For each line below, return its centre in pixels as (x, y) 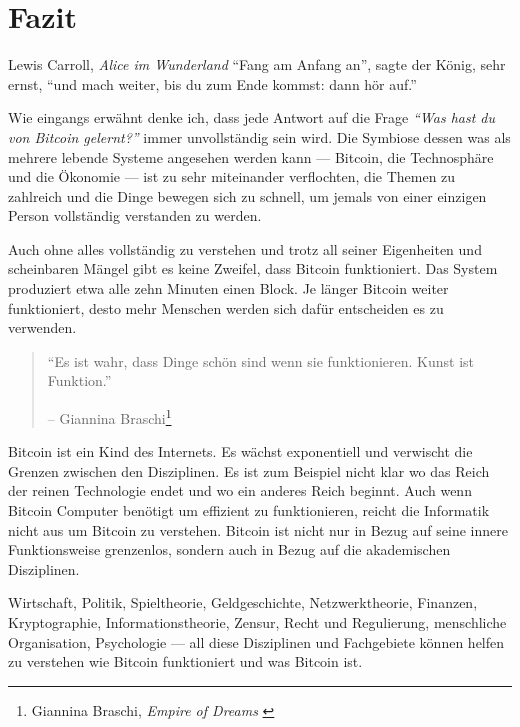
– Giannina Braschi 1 (109, 416)
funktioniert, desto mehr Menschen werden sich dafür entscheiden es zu (226, 307)
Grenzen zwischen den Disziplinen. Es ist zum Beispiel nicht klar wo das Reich (249, 470)
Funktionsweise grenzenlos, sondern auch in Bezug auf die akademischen (229, 549)
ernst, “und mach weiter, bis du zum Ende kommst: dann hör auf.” (212, 83)
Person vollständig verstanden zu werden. (135, 215)
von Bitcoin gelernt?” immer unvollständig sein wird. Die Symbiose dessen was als (259, 136)
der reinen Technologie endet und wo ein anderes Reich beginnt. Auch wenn (240, 490)
